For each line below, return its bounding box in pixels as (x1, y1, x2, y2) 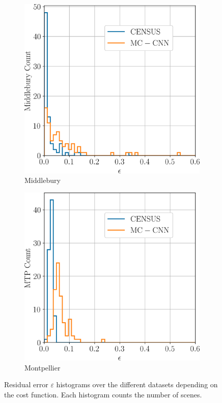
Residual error (4, 379, 48, 390)
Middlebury (24, 175, 61, 185)
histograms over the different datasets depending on (56, 379, 218, 390)
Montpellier (24, 362, 61, 373)
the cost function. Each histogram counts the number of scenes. (4, 389, 202, 399)
